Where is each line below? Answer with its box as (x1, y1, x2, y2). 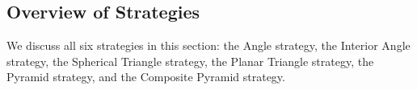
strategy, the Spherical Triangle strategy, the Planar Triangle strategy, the (6, 52, 374, 69)
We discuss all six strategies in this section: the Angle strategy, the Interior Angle (6, 37, 411, 54)
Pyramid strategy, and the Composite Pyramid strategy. (6, 68, 285, 85)
